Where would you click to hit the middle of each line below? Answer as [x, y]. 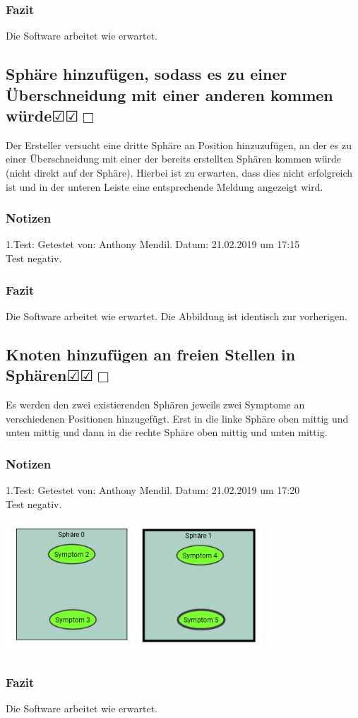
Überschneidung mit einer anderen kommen [169, 94]
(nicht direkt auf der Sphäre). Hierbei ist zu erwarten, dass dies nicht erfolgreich [179, 172]
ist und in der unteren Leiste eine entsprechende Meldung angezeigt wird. [165, 186]
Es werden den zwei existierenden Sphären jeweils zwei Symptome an [155, 404]
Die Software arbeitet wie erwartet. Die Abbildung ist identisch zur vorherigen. [177, 316]
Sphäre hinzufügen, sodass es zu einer [147, 74]
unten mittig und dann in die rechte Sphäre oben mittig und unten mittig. [167, 432]
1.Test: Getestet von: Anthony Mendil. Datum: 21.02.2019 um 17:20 [153, 489]
